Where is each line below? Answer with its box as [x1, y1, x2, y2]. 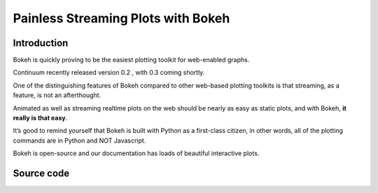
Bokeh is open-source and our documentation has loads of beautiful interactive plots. [13, 149, 260, 157]
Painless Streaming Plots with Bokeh [13, 10, 230, 26]
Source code [13, 168, 70, 179]
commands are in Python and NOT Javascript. [13, 136, 146, 145]
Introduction [13, 37, 69, 49]
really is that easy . [13, 114, 68, 122]
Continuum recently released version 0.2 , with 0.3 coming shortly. [13, 69, 205, 77]
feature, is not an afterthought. [13, 91, 101, 99]
